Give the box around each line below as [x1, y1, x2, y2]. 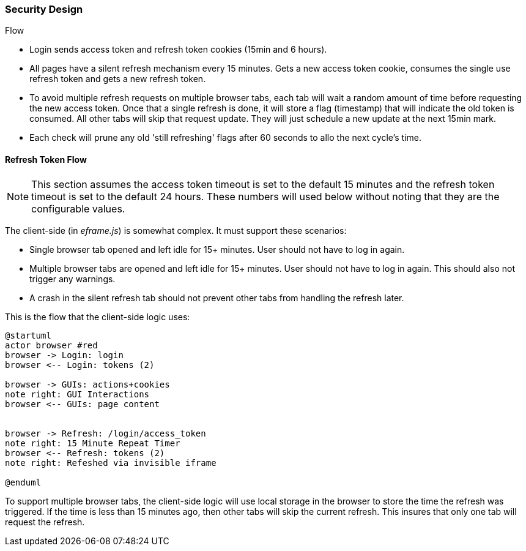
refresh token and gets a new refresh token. [29, 73, 206, 84]
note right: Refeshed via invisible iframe [5, 457, 217, 468]
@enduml [5, 477, 42, 487]
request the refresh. [5, 516, 85, 527]
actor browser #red [5, 340, 98, 350]
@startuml [5, 330, 51, 340]
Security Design [5, 3, 83, 15]
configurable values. [31, 202, 125, 215]
